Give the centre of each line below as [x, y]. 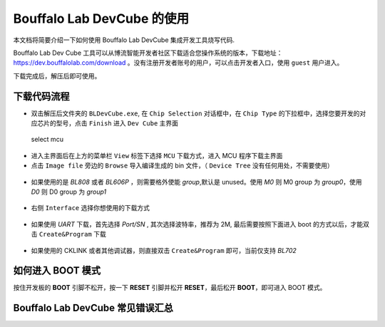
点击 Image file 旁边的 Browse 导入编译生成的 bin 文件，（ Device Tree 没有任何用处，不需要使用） [183, 166]
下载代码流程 [41, 96]
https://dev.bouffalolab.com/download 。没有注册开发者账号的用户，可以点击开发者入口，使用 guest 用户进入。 [178, 63]
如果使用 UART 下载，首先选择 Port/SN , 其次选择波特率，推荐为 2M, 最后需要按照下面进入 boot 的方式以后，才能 [197, 224]
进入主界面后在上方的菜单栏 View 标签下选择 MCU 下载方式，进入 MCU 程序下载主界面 [157, 155]
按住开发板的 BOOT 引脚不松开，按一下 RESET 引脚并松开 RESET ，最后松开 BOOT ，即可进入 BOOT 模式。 [170, 288]
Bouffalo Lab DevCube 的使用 [101, 19]
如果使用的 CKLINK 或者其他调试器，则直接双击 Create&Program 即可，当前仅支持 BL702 [164, 250]
